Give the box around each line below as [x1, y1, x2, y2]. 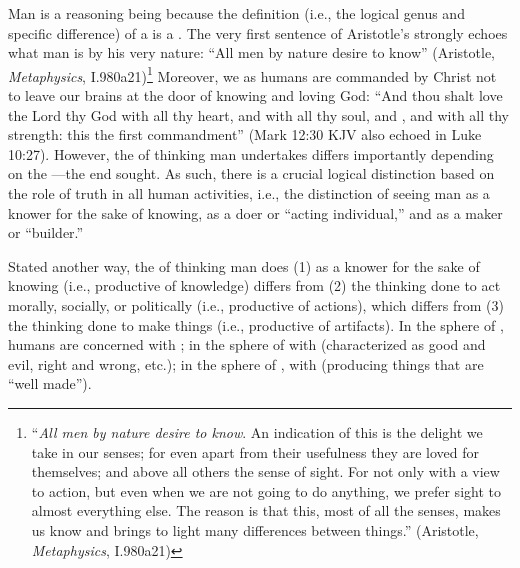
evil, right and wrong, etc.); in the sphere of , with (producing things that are [8, 353, 484, 374]
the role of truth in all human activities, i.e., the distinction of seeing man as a [8, 183, 490, 203]
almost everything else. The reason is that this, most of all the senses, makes [31, 500, 501, 521]
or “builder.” [8, 222, 84, 243]
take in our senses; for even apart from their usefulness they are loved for [31, 441, 479, 462]
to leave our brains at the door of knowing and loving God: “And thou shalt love [8, 85, 503, 106]
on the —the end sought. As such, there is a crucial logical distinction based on [8, 163, 495, 184]
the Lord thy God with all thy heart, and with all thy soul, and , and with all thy [8, 104, 510, 125]
